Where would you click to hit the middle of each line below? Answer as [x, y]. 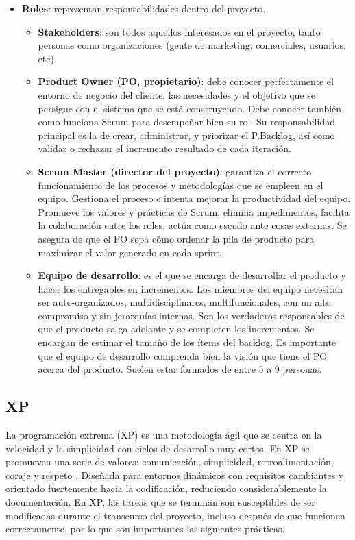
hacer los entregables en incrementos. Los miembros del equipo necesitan [191, 288]
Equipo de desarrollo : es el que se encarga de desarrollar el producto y [192, 275]
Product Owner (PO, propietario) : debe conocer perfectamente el [186, 81]
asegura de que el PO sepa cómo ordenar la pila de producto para [176, 238]
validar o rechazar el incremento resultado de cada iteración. [164, 148]
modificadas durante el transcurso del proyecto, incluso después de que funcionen [175, 515]
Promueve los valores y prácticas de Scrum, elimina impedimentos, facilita [194, 211]
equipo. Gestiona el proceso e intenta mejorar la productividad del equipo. [194, 198]
